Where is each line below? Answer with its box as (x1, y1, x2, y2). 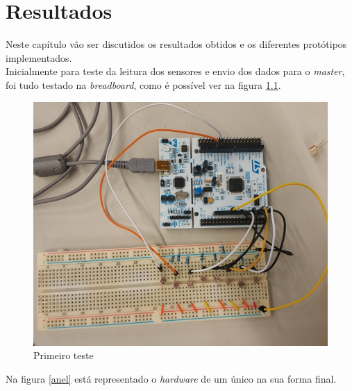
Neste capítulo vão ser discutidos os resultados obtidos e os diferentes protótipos (6, 37, 347, 51)
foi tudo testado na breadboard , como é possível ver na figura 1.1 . (6, 77, 281, 92)
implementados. (6, 50, 72, 65)
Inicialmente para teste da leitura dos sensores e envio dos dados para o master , (6, 64, 345, 78)
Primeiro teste (33, 348, 94, 363)
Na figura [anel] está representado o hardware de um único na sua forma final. (6, 371, 337, 385)
